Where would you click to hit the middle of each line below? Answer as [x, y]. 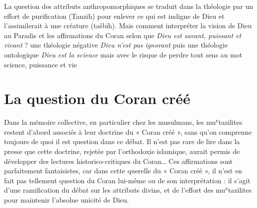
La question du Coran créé [97, 98]
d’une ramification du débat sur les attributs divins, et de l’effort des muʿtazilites [128, 190]
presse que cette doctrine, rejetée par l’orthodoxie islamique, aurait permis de [122, 151]
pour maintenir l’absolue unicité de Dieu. [67, 200]
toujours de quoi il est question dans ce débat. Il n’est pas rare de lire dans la [122, 141]
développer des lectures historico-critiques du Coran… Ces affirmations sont [119, 161]
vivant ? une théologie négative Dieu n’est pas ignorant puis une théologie [116, 45]
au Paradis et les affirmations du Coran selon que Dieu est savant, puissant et [123, 35]
